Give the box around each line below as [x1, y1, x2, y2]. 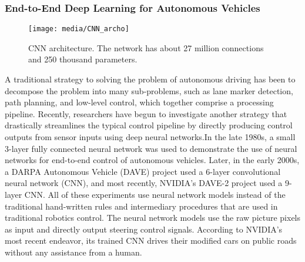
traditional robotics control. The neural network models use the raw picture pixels [5, 211, 301, 224]
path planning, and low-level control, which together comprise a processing [5, 96, 274, 108]
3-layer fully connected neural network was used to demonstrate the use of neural [5, 142, 297, 154]
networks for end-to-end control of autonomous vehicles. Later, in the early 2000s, [5, 154, 300, 166]
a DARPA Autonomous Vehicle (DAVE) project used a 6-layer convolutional [5, 165, 281, 177]
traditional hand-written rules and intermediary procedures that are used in [5, 200, 278, 212]
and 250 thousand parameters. [28, 53, 138, 65]
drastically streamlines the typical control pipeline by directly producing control [5, 119, 293, 131]
